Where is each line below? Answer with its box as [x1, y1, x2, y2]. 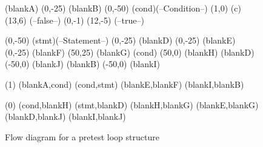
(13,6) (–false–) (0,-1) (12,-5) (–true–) [5, 13, 144, 26]
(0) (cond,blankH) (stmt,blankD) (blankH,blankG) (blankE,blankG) [5, 98, 259, 111]
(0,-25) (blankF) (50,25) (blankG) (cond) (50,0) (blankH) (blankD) [5, 45, 255, 58]
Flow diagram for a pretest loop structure [5, 130, 159, 143]
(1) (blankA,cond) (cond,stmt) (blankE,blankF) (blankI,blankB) [5, 77, 244, 90]
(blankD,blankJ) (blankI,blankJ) [5, 110, 126, 123]
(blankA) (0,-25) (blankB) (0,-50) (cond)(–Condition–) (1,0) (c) [5, 2, 241, 14]
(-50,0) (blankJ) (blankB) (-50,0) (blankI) [5, 57, 160, 70]
